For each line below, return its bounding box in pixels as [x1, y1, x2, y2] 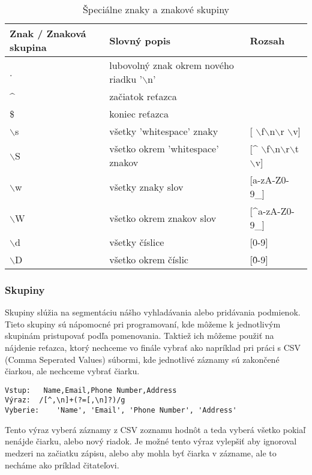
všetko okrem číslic [109, 252, 188, 266]
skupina [10, 40, 47, 54]
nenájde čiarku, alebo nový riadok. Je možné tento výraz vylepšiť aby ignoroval [5, 435, 297, 447]
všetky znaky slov [109, 179, 184, 194]
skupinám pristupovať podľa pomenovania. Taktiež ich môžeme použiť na [5, 329, 274, 342]
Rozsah [250, 33, 285, 47]
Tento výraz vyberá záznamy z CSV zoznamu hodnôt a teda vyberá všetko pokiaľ [5, 423, 306, 435]
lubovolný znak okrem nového [109, 58, 234, 72]
